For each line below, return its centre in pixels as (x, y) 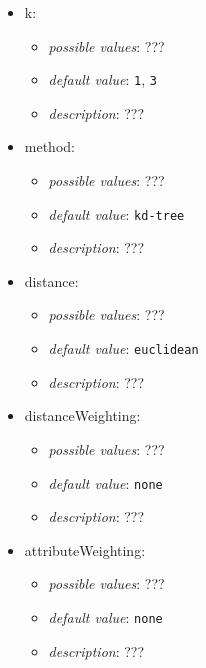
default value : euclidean (123, 348)
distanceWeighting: (82, 415)
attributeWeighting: (85, 549)
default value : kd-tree (116, 213)
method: (49, 146)
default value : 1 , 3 (103, 79)
